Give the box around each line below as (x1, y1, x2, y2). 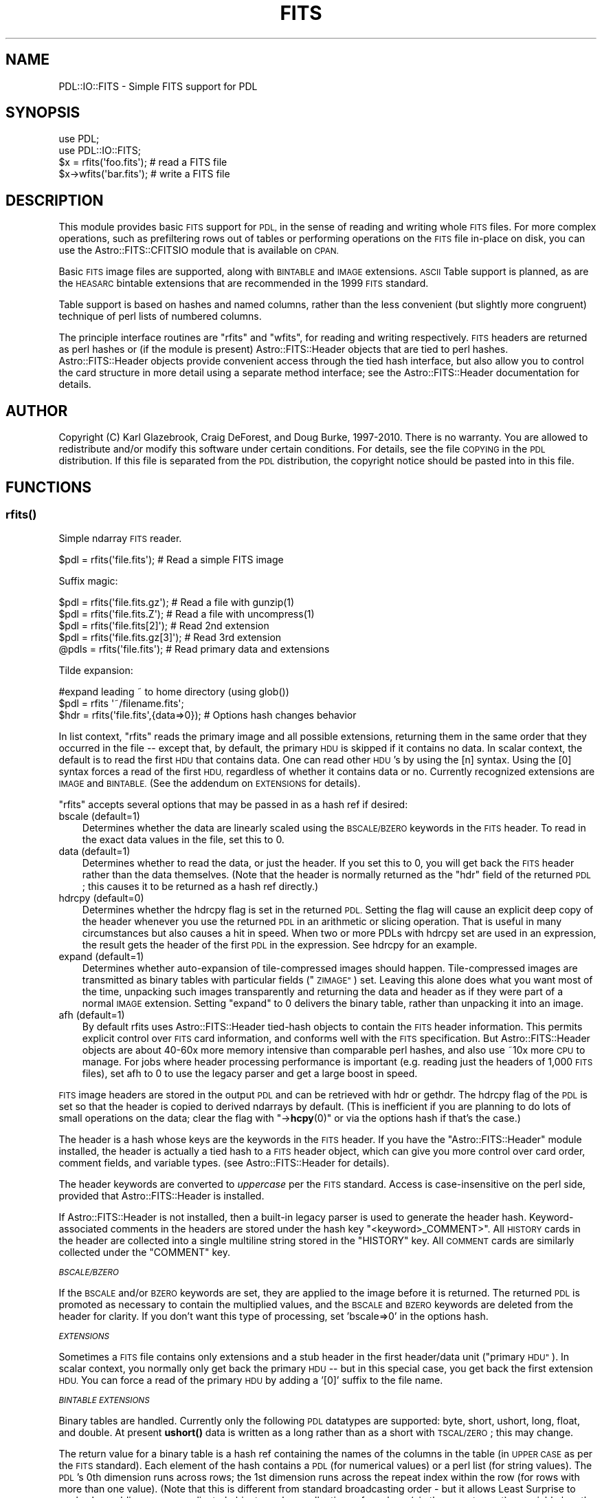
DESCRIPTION (5, 191, 104, 209)
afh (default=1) (58, 1009, 125, 1021)
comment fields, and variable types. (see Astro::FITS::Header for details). (58, 1157, 390, 1169)
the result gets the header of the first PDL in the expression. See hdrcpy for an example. (82, 939, 478, 951)
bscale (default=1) (58, 810, 140, 823)
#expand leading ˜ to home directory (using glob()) (58, 686, 289, 698)
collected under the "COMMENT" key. (58, 1246, 231, 1259)
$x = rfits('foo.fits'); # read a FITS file (58, 156, 227, 169)
